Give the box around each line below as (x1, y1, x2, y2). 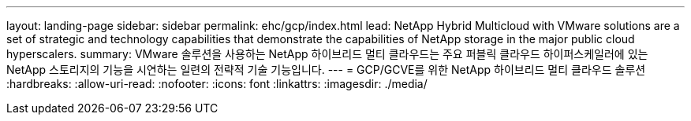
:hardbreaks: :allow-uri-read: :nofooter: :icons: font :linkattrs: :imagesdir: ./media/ (6, 77, 428, 90)
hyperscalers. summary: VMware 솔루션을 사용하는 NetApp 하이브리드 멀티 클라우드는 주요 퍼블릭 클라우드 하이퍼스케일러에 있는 (6, 47, 648, 60)
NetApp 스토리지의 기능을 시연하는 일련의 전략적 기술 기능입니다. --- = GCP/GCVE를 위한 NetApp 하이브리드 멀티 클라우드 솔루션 (6, 63, 646, 76)
